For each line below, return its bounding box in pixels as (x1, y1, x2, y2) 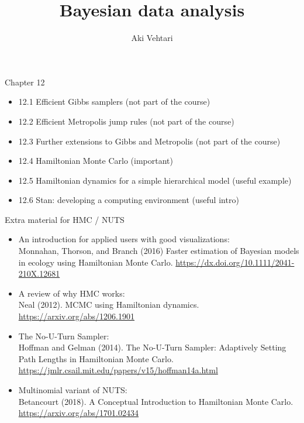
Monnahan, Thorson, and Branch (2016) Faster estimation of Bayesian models (18, 245, 299, 257)
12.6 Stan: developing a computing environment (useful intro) (18, 194, 239, 206)
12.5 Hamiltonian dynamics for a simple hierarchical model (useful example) (18, 174, 292, 186)
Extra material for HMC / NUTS (5, 213, 125, 225)
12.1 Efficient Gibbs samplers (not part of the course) (18, 95, 210, 108)
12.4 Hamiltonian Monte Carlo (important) (18, 154, 173, 167)
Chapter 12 (5, 75, 45, 88)
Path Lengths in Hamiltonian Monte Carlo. (18, 352, 174, 364)
